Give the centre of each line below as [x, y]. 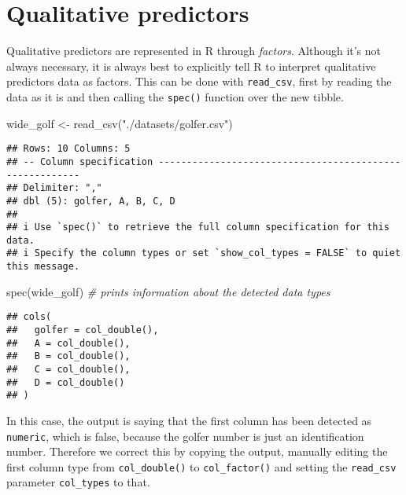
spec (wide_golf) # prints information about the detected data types [168, 291]
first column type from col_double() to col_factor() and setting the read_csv [201, 466]
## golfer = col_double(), [83, 330]
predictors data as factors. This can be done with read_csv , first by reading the [199, 81]
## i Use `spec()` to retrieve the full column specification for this [198, 227]
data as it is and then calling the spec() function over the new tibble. [175, 96]
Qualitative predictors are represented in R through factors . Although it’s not [194, 51]
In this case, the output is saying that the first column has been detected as [189, 420]
